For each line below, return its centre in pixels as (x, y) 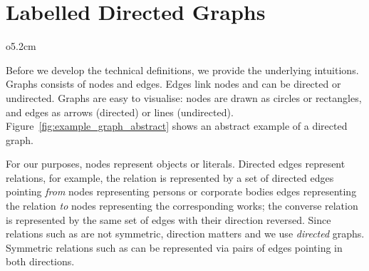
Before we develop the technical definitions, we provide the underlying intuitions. (182, 70)
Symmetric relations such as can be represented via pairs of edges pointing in (174, 247)
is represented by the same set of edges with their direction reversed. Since (168, 219)
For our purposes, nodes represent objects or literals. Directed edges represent (176, 164)
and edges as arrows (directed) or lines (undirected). (120, 112)
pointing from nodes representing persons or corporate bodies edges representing (181, 191)
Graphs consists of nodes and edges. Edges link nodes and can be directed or (173, 84)
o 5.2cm (21, 46)
